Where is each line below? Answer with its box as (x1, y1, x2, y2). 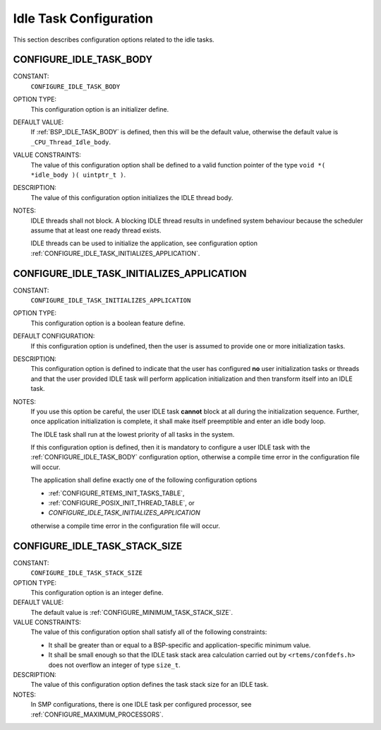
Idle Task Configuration (13, 11, 153, 26)
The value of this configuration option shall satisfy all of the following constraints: (30, 628, 267, 636)
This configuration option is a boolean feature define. (30, 319, 186, 327)
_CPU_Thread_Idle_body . (30, 138, 111, 146)
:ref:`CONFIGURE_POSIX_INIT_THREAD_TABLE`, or (48, 499, 195, 507)
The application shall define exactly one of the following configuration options (30, 476, 258, 484)
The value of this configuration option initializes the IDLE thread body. (30, 193, 234, 201)
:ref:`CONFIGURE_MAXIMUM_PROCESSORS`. (30, 710, 164, 719)
